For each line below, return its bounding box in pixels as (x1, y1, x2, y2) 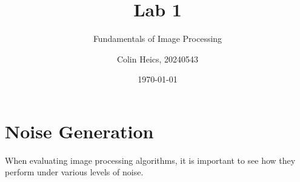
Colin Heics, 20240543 (116, 52, 199, 65)
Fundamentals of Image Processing (93, 32, 222, 45)
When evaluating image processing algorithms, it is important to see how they (5, 153, 296, 166)
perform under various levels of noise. (5, 166, 144, 178)
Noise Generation (5, 118, 154, 143)
